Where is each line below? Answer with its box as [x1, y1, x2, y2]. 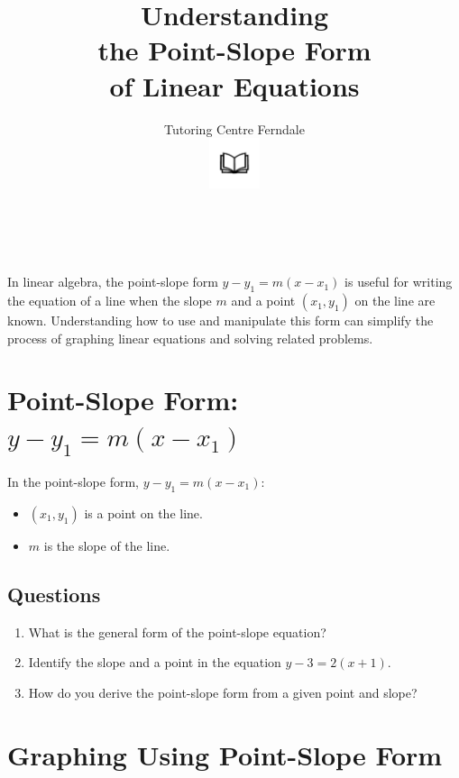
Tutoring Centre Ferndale [164, 119, 305, 138]
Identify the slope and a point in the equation [28, 653, 281, 672]
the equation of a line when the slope [7, 291, 212, 310]
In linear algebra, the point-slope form [7, 272, 218, 291]
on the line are [354, 291, 436, 310]
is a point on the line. [84, 503, 203, 522]
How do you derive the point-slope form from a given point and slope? [28, 682, 418, 701]
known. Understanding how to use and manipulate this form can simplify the [7, 311, 434, 330]
